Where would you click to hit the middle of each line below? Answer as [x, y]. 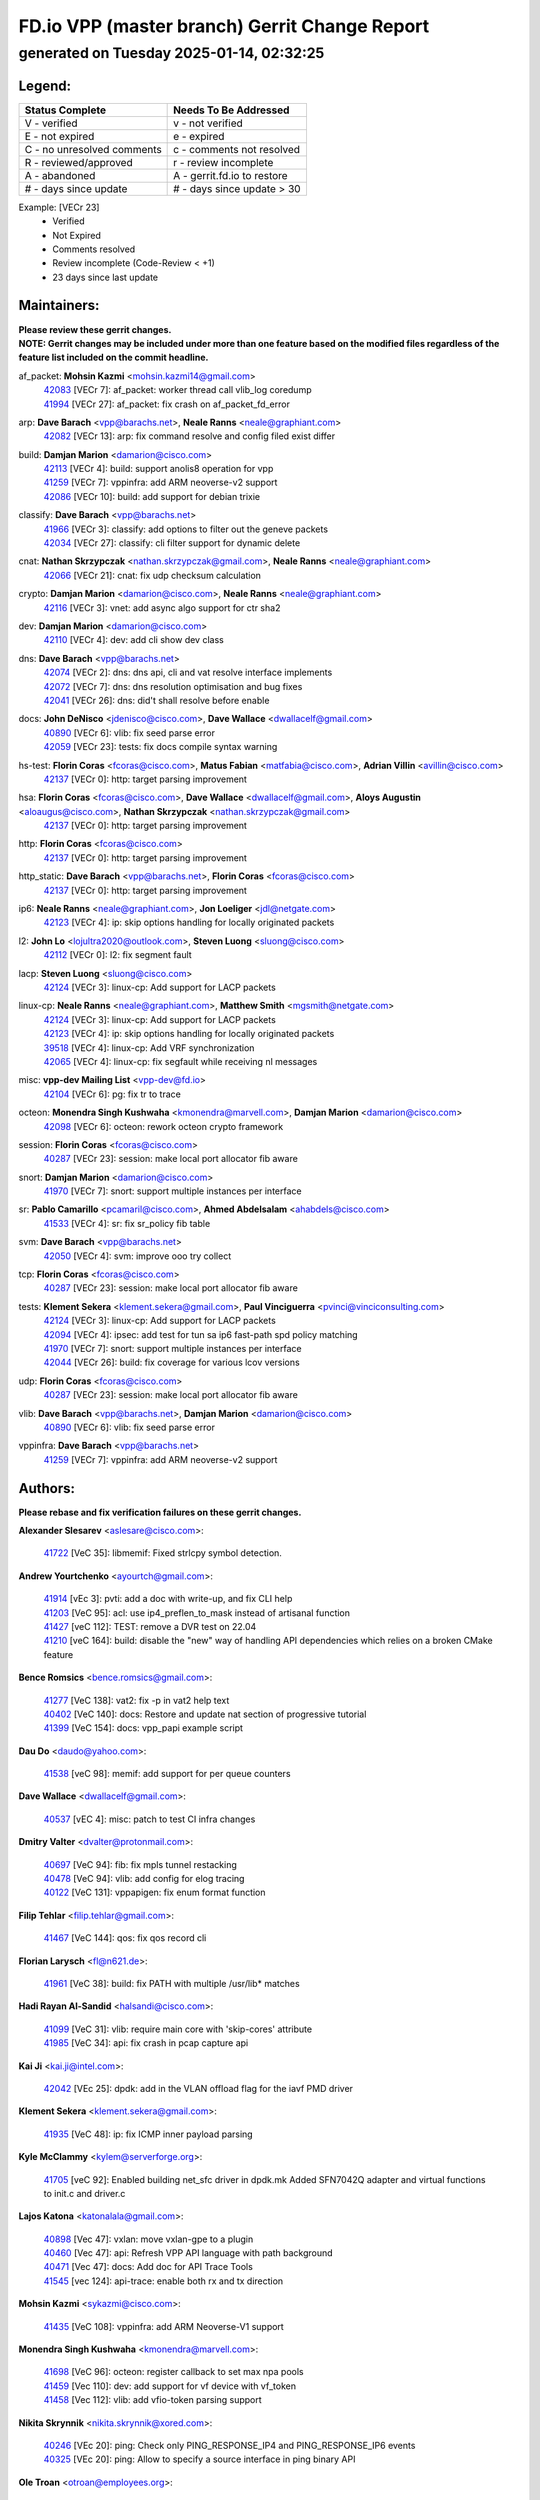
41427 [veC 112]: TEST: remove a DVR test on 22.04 [150, 1626]
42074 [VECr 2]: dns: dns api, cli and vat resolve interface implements [188, 672]
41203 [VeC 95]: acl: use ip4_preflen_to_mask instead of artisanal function [196, 1612]
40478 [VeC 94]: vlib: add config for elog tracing [144, 1879]
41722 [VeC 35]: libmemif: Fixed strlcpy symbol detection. [162, 1553]
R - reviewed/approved [79, 162]
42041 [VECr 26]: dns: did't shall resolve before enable [156, 700]
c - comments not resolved [236, 149]
